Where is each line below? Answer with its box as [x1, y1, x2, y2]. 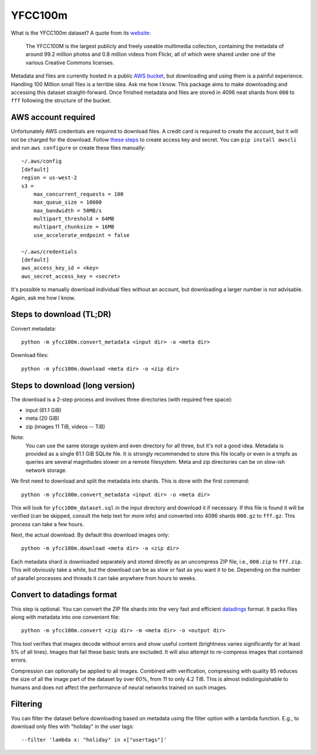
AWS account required [11, 112, 96, 123]
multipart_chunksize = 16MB [33, 224, 114, 230]
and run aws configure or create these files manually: [11, 144, 146, 151]
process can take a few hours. [11, 520, 85, 528]
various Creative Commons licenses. [25, 59, 114, 66]
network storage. [25, 467, 68, 474]
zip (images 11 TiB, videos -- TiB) [25, 423, 106, 430]
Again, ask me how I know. [11, 294, 76, 301]
